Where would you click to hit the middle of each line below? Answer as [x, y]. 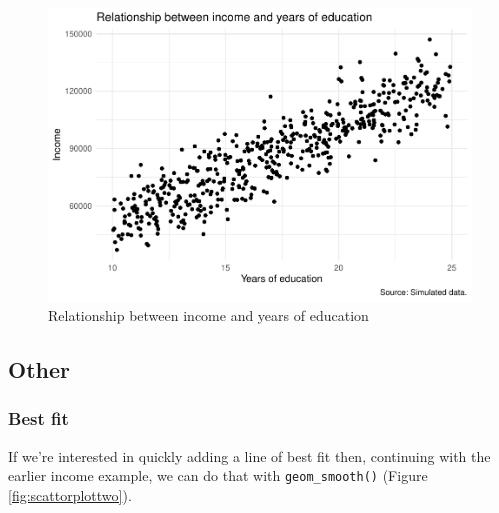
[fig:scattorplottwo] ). [70, 494]
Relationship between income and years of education [208, 315]
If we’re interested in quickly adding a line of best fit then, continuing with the [249, 455]
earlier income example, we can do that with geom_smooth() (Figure [218, 475]
